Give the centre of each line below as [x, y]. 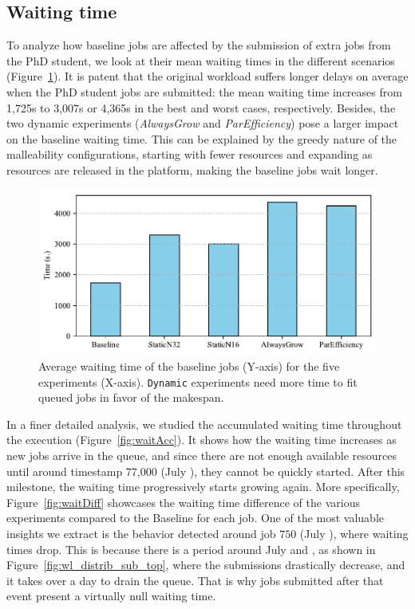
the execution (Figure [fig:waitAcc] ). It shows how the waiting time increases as [202, 440]
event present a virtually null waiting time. [111, 596]
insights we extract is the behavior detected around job [141, 534]
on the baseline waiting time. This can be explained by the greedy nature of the [202, 138]
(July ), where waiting [354, 534]
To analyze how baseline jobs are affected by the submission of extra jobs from [199, 45]
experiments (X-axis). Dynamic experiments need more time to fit [198, 381]
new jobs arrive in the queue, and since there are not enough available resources [202, 456]
